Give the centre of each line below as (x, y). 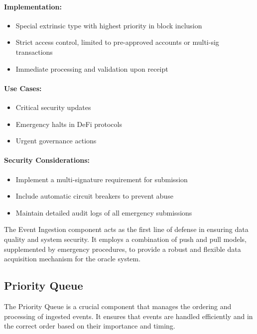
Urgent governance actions (56, 141)
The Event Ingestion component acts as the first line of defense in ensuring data (126, 229)
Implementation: (33, 6)
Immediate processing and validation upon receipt (92, 68)
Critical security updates (53, 107)
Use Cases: (23, 88)
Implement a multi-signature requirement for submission (102, 179)
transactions (34, 52)
